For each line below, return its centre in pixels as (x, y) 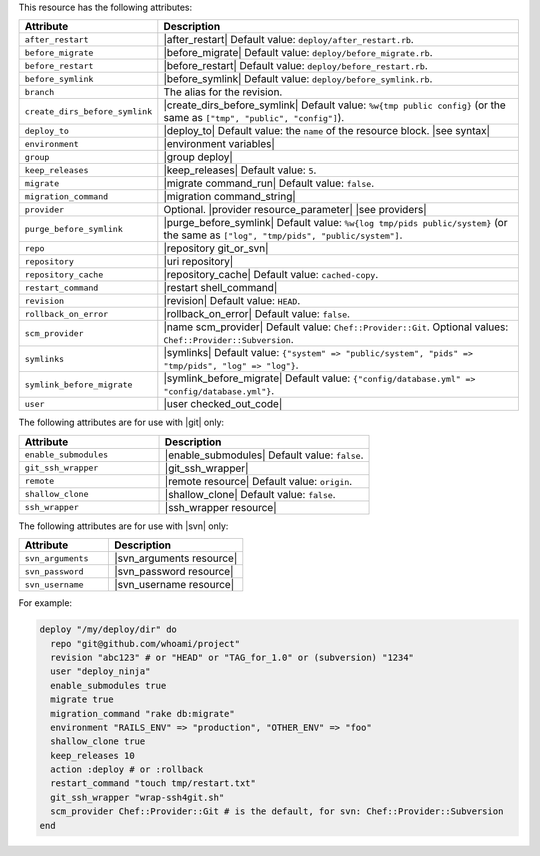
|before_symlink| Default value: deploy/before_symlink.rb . (298, 79)
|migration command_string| (230, 197)
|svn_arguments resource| (176, 558)
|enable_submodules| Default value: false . (264, 455)
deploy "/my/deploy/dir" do (108, 629)
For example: (45, 603)
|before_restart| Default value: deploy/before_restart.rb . (296, 66)
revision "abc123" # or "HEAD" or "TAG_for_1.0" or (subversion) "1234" (232, 657)
